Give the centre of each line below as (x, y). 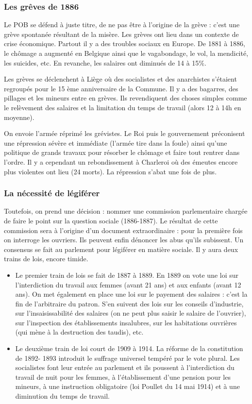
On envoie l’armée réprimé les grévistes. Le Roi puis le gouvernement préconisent (125, 133)
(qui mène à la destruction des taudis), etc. (79, 332)
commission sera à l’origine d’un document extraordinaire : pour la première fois (123, 230)
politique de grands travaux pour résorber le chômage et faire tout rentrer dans (122, 152)
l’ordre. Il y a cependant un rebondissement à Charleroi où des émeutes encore (121, 161)
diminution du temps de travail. (62, 396)
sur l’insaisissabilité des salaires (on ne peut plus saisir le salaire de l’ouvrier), (131, 313)
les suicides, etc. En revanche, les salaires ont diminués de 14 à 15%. (105, 62)
